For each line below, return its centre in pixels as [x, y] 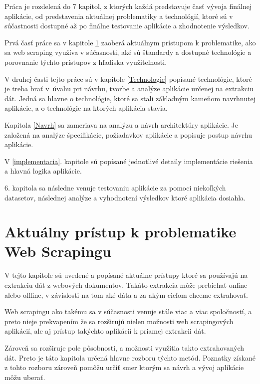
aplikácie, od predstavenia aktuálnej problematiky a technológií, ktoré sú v [119, 16]
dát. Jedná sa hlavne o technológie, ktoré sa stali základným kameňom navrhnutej [130, 98]
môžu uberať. [25, 377]
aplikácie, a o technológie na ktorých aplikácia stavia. [86, 108]
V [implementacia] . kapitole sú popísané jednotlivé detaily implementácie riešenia [129, 161]
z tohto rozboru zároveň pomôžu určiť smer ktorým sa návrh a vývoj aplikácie [124, 367]
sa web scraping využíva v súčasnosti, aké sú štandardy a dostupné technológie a [128, 52]
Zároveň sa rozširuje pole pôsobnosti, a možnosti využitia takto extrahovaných [125, 347]
